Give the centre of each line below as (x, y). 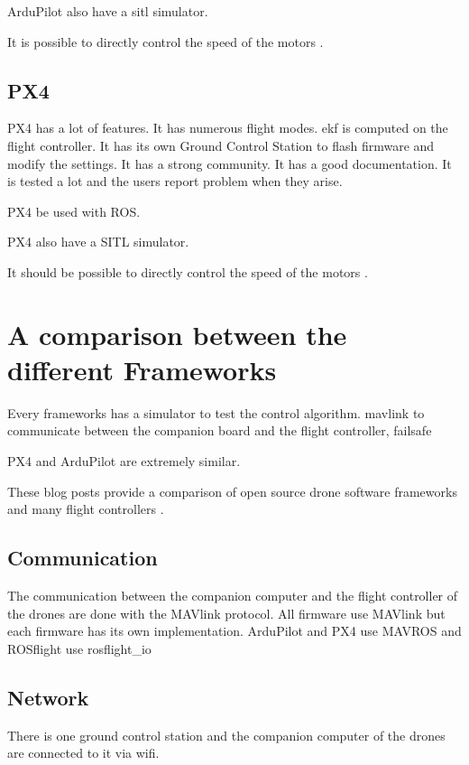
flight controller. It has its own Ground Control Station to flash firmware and (221, 145)
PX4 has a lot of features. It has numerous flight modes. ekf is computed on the (228, 128)
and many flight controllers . (86, 509)
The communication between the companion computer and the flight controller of (233, 596)
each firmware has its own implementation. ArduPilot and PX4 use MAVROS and (234, 631)
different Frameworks (142, 369)
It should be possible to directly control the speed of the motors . (188, 271)
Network (48, 697)
